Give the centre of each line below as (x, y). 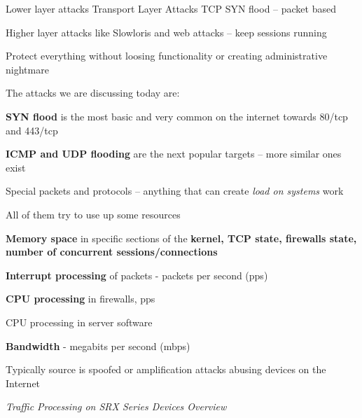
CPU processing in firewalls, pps (81, 299)
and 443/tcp (32, 130)
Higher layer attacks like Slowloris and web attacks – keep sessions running (166, 32)
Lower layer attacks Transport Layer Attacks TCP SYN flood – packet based (171, 8)
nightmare (27, 69)
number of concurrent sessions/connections (112, 252)
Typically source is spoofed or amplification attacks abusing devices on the (166, 369)
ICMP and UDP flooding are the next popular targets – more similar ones (174, 154)
